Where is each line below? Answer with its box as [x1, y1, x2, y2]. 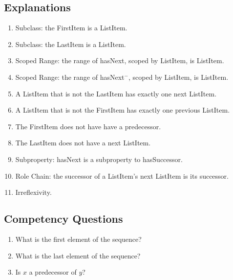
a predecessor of [29, 267, 77, 277]
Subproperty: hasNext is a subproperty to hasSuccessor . [15, 154, 183, 164]
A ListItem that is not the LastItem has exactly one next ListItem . [15, 88, 217, 98]
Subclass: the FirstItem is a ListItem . [15, 23, 127, 33]
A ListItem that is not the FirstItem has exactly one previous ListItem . [15, 105, 230, 115]
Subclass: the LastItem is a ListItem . [15, 39, 126, 49]
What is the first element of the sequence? [15, 233, 142, 244]
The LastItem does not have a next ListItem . [15, 138, 151, 148]
